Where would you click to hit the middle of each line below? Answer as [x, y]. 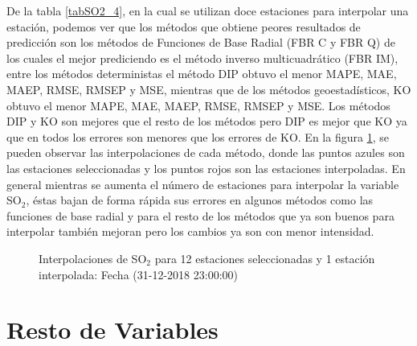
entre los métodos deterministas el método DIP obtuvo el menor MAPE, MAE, [202, 74]
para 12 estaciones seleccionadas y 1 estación [265, 258]
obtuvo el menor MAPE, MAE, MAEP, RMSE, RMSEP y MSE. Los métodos [198, 105]
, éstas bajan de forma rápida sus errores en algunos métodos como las [200, 200]
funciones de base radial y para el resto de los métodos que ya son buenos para [200, 215]
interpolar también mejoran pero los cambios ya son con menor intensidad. [190, 231]
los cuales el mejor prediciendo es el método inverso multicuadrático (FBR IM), [202, 58]
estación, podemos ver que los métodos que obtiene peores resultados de [184, 26]
